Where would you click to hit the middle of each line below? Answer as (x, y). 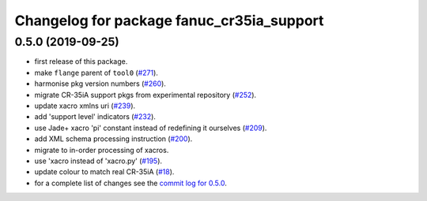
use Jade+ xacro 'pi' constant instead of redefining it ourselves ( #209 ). (151, 128)
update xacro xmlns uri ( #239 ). (85, 106)
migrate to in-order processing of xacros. (102, 150)
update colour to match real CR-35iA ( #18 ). (104, 172)
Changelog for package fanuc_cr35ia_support (169, 20)
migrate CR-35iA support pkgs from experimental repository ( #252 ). (145, 95)
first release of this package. (81, 61)
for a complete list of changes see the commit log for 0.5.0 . (130, 183)
